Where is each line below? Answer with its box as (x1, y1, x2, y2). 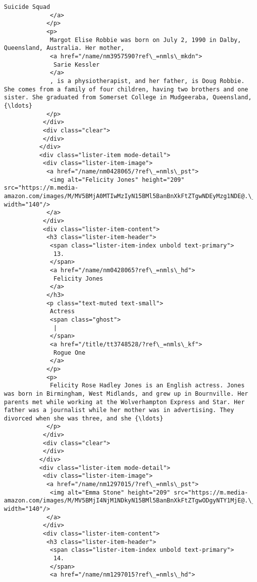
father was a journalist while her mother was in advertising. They (4, 407, 234, 414)
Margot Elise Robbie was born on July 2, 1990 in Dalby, (50, 36, 241, 43)
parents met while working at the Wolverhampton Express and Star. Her (4, 398, 245, 406)
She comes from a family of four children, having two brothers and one (4, 85, 248, 93)
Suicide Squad (4, 3, 50, 10)
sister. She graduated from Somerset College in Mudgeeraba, (4, 94, 210, 101)
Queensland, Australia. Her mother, (4, 44, 125, 52)
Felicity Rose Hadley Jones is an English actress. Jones (50, 382, 245, 389)
